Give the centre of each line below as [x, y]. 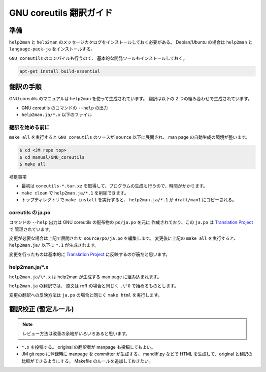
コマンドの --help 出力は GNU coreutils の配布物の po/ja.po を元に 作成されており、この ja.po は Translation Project [131, 223]
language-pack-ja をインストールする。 [52, 49]
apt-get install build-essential [60, 71]
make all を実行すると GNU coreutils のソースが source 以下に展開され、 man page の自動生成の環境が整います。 [129, 137]
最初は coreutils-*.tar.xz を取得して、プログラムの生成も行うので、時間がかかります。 [115, 186]
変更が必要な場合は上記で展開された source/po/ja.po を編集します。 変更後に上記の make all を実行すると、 [124, 238]
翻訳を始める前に [29, 127]
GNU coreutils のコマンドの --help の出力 [65, 108]
